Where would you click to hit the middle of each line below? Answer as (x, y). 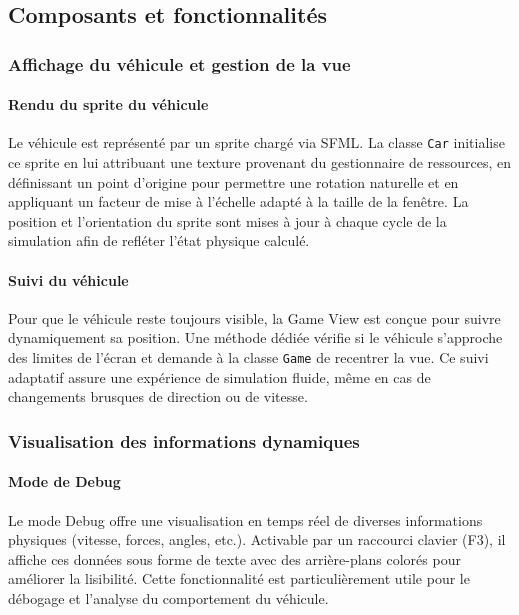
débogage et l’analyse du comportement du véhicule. (168, 597)
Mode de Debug (64, 481)
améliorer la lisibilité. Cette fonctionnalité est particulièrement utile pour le (239, 578)
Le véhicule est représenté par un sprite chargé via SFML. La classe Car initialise (256, 142)
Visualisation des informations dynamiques (184, 440)
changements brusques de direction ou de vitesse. (158, 396)
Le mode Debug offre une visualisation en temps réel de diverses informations (245, 519)
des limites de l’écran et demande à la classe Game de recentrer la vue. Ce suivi (248, 357)
